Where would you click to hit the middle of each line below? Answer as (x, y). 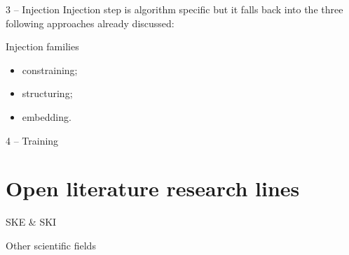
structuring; (47, 93)
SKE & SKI (31, 222)
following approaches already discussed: (90, 23)
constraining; (50, 70)
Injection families (42, 46)
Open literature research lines (153, 188)
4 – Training (32, 140)
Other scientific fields (51, 245)
